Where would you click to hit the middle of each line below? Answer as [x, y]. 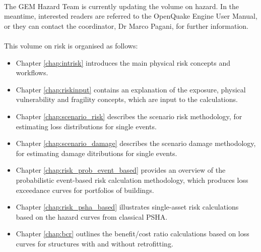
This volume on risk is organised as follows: [71, 45]
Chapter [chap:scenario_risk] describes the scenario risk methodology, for [129, 116]
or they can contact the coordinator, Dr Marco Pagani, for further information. [126, 26]
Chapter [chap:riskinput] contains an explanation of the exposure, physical [131, 89]
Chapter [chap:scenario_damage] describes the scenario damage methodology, [136, 143]
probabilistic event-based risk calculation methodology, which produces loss [132, 180]
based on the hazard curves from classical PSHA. [92, 216]
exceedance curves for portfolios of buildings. [85, 190]
